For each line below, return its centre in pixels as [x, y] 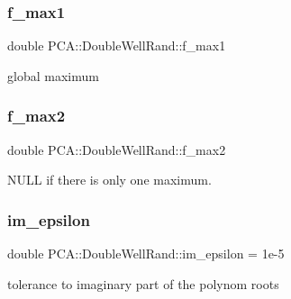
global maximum [53, 75]
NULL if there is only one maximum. [109, 180]
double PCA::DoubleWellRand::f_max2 [117, 149]
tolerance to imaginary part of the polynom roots [143, 283]
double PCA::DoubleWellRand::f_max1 [117, 45]
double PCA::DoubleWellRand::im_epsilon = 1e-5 [146, 254]
